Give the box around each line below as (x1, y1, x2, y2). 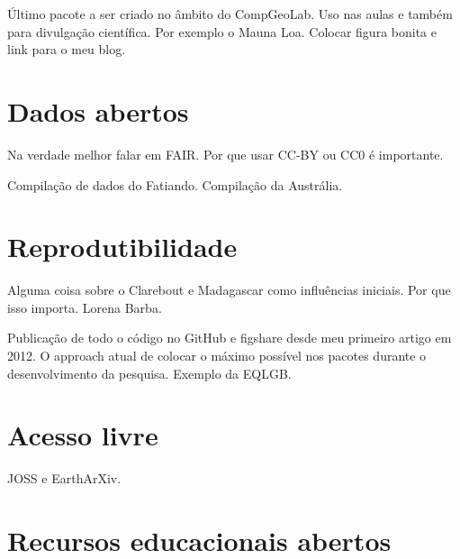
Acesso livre (7, 417, 158, 454)
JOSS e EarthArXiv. (7, 469, 122, 488)
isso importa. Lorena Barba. (7, 298, 162, 316)
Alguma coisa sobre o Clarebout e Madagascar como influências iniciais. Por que (7, 280, 451, 299)
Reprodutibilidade (7, 228, 238, 265)
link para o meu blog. (7, 40, 126, 59)
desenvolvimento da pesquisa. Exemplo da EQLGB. (7, 363, 292, 382)
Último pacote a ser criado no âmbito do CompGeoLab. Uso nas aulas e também (7, 5, 453, 23)
